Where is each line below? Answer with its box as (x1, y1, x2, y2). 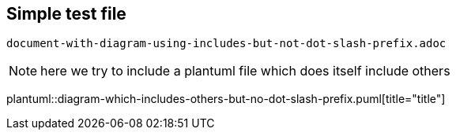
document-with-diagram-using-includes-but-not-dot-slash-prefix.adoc (6, 37, 447, 50)
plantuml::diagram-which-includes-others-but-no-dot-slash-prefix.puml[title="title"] (6, 92, 446, 106)
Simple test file (6, 4, 126, 24)
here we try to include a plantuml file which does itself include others (40, 63, 450, 79)
